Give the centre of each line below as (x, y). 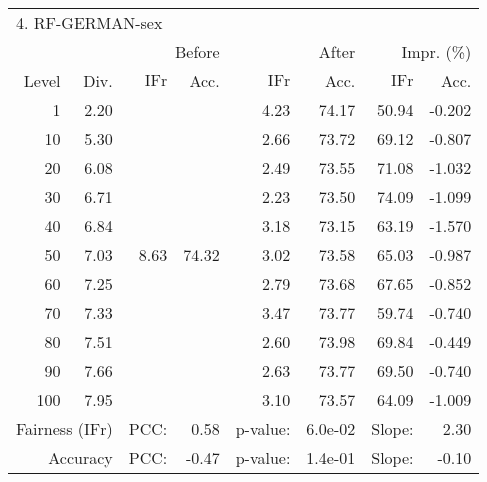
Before (197, 51)
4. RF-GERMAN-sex (89, 22)
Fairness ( (50, 428)
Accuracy (80, 457)
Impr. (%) (436, 51)
